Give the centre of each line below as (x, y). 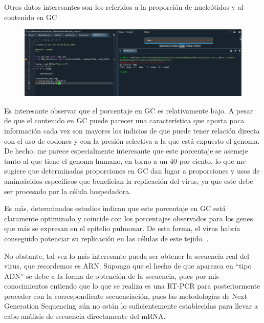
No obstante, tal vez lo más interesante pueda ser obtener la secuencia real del (127, 255)
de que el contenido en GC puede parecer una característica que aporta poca (124, 120)
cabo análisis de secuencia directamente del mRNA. (85, 316)
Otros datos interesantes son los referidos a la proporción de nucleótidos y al (124, 7)
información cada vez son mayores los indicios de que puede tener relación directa (132, 130)
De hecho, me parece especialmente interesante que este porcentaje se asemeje (126, 151)
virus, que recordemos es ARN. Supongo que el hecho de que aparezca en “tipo (128, 266)
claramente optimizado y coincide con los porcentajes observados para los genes (129, 218)
